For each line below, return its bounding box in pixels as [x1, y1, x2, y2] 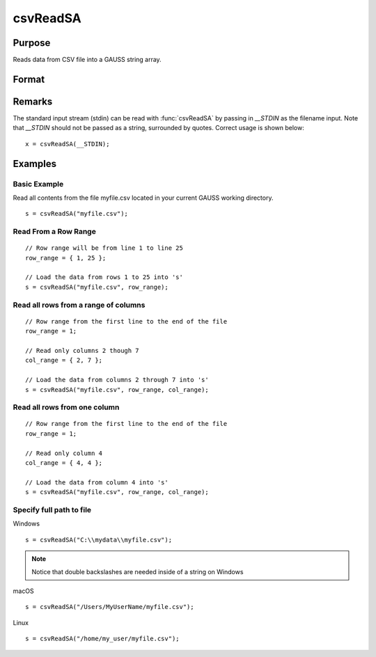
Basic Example [13, 179, 64, 189]
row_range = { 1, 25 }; [25, 254, 107, 262]
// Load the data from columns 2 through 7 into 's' [25, 376, 209, 384]
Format [13, 73, 45, 85]
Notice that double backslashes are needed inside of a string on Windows [31, 567, 244, 576]
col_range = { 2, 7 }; [25, 356, 103, 365]
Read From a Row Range [13, 227, 97, 237]
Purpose [13, 37, 51, 49]
